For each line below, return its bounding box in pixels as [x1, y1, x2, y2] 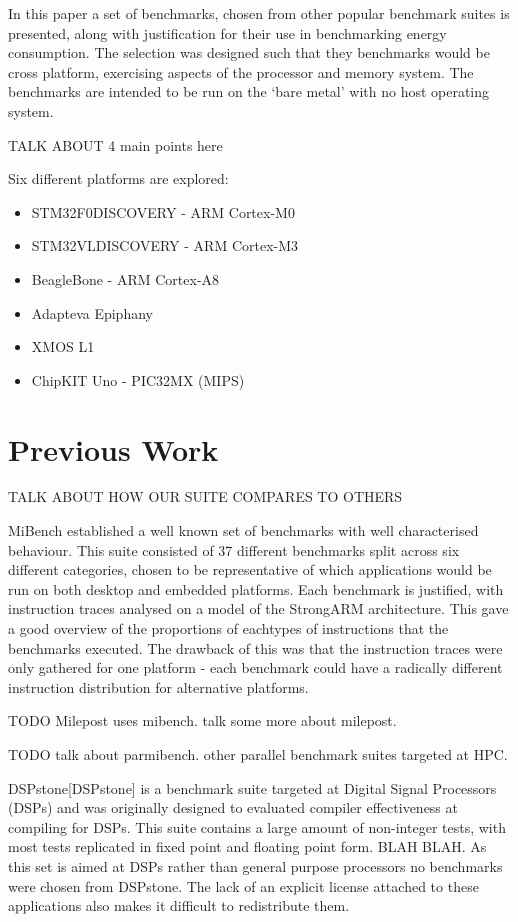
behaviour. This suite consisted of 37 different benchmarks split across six [8, 539, 460, 560]
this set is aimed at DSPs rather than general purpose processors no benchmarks [8, 855, 503, 876]
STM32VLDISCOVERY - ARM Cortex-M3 [31, 235, 299, 256]
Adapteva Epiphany [31, 302, 153, 323]
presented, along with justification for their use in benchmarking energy [8, 22, 447, 43]
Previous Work [8, 428, 219, 469]
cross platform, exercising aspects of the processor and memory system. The [8, 61, 474, 82]
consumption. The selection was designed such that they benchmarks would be [8, 42, 490, 63]
